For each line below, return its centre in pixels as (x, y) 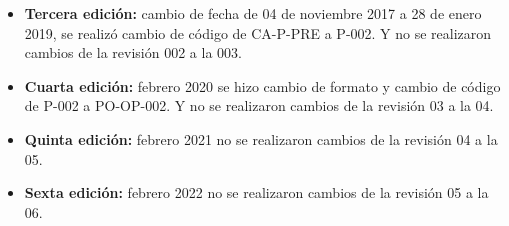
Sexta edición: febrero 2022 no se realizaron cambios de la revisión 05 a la (256, 192)
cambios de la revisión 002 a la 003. (133, 52)
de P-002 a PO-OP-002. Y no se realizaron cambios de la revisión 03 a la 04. (259, 105)
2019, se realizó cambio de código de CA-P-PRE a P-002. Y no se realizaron (258, 32)
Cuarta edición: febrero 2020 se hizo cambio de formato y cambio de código (262, 85)
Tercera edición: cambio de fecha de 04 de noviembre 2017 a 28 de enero (253, 13)
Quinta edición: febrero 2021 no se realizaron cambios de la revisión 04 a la (261, 138)
